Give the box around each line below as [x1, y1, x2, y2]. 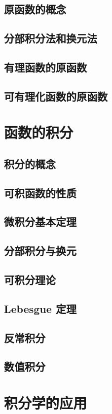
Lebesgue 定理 [4, 301, 76, 316]
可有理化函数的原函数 [4, 88, 108, 103]
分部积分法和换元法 [4, 31, 97, 46]
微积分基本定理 [4, 214, 76, 229]
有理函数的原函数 [4, 59, 87, 74]
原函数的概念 [4, 1, 66, 17]
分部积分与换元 [4, 243, 76, 258]
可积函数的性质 [4, 185, 76, 200]
